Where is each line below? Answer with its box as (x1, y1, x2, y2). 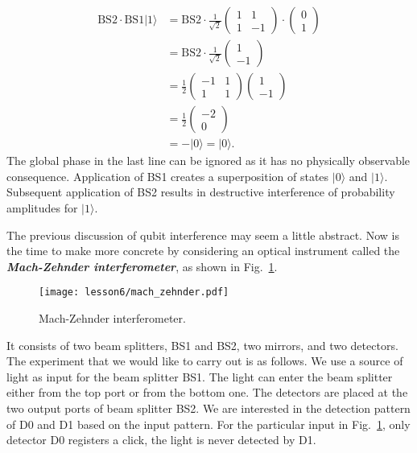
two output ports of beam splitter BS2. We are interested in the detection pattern (6, 399, 411, 416)
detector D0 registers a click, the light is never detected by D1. (6, 431, 316, 448)
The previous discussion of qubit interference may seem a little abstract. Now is (6, 226, 399, 243)
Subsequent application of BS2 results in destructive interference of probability (6, 183, 395, 200)
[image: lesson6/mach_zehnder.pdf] (39, 286, 229, 299)
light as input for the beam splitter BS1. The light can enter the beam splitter (6, 368, 393, 385)
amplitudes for (6, 199, 78, 216)
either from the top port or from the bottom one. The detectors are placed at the (6, 384, 408, 401)
